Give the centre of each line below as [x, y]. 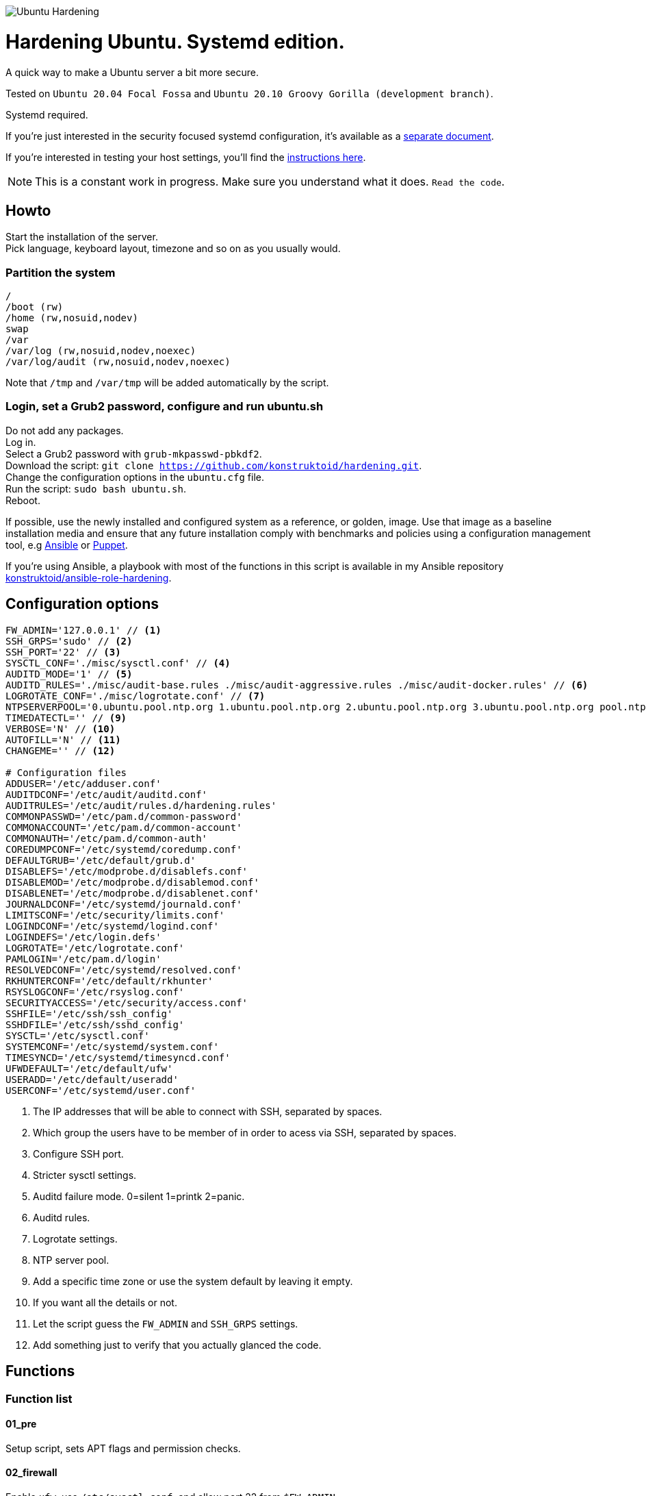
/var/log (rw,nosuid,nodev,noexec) [101, 351]
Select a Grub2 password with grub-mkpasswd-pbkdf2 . [134, 453]
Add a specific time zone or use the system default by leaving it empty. [193, 1281]
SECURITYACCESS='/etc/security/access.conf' [127, 1002]
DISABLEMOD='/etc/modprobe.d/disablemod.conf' [132, 882]
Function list [39, 1398]
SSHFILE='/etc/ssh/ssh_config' [89, 1013]
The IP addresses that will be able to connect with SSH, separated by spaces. [208, 1111]
